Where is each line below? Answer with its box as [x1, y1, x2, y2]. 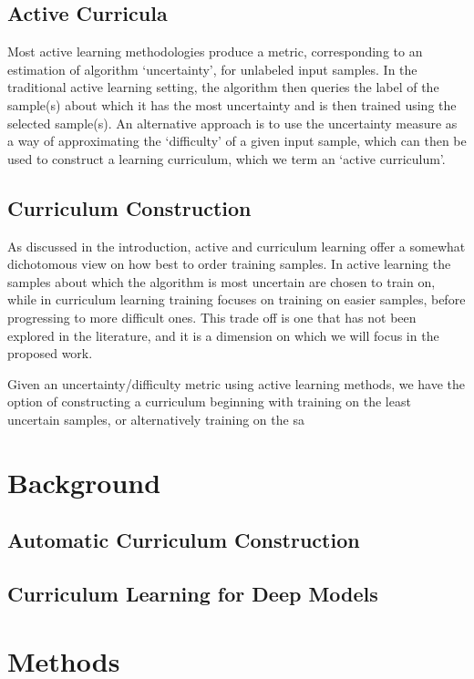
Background [7, 463, 161, 500]
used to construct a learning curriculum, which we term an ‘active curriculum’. [7, 149, 446, 168]
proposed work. [7, 344, 93, 363]
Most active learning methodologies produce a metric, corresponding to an [7, 42, 423, 61]
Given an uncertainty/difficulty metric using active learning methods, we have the [7, 374, 466, 393]
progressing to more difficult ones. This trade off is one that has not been [7, 307, 417, 326]
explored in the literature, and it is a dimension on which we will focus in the [7, 325, 439, 345]
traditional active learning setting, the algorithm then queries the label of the [7, 77, 439, 97]
